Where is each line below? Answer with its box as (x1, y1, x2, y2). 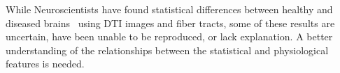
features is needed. (6, 56, 85, 71)
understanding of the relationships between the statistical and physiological (6, 42, 329, 57)
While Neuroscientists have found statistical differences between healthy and (6, 2, 333, 16)
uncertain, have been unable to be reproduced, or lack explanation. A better (6, 29, 333, 44)
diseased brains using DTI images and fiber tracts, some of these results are (6, 15, 335, 30)
